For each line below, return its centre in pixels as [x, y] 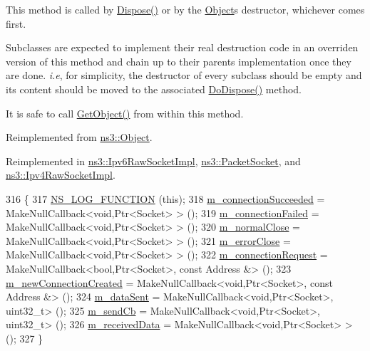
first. [16, 23]
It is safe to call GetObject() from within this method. [125, 113]
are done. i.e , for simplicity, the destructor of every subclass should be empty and [184, 75]
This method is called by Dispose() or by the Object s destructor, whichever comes [185, 9]
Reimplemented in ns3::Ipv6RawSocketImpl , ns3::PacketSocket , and [153, 161]
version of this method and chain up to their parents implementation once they [179, 61]
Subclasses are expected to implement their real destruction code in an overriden [182, 47]
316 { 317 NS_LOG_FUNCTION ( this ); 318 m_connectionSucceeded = [165, 198]
